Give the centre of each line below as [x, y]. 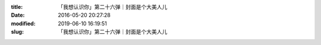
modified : [23, 23]
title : [17, 7]
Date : [18, 15]
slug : [17, 32]
